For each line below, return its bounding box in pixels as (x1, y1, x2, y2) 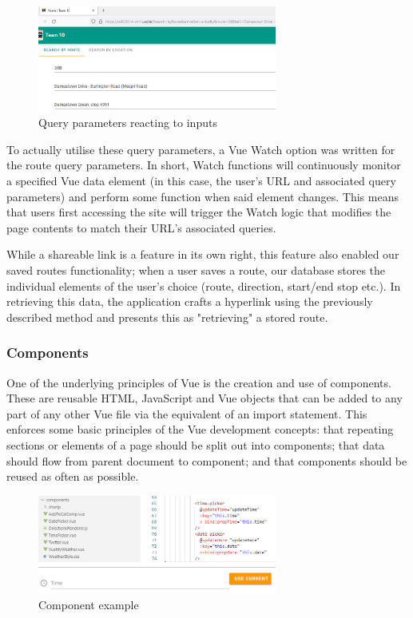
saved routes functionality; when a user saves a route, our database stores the (6, 262, 386, 279)
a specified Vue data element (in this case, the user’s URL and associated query (6, 172, 396, 189)
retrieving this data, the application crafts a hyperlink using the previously (6, 293, 373, 310)
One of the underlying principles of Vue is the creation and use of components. (6, 374, 391, 390)
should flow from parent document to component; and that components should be (6, 452, 407, 469)
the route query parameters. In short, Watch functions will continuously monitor (6, 156, 401, 173)
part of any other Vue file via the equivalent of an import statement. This (6, 405, 367, 422)
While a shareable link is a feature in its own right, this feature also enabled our (6, 246, 399, 263)
